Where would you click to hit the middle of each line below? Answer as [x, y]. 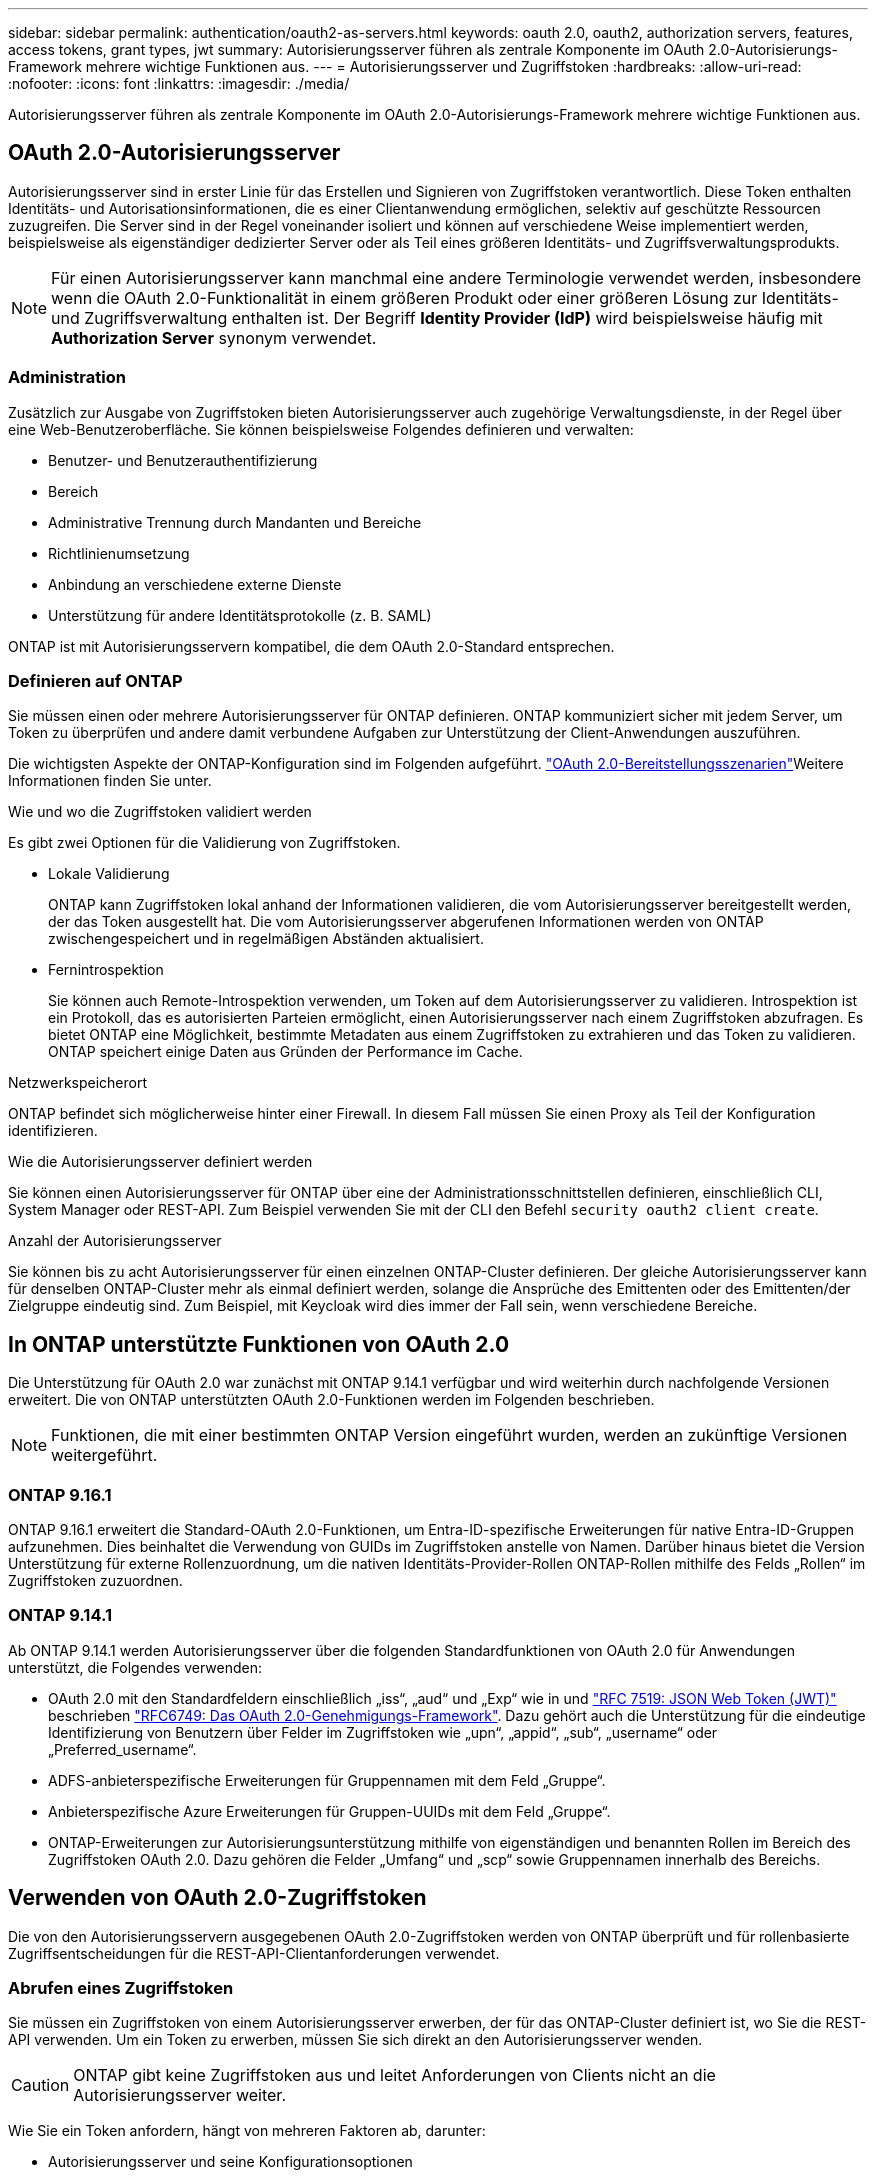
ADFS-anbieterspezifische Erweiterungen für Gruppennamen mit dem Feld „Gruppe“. [327, 1780]
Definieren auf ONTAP [95, 680]
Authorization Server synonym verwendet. [214, 337]
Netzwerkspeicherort [78, 1083]
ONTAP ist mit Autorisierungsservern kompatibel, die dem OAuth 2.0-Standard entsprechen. [311, 646]
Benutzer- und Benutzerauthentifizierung [183, 460]
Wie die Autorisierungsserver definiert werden [160, 1162]
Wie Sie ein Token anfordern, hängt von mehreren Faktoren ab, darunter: [247, 2131]
